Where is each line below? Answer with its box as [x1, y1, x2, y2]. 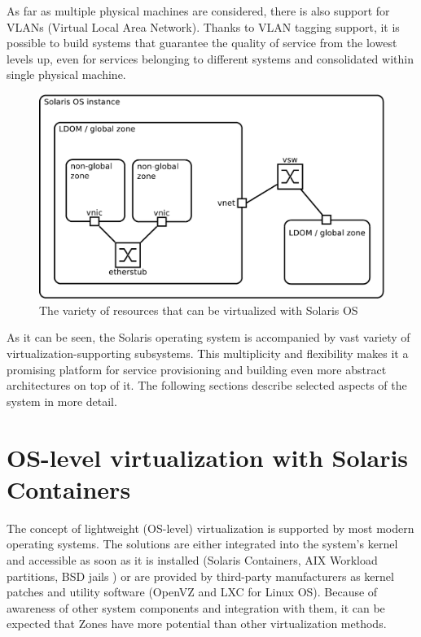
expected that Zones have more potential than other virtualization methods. [7, 615, 387, 632]
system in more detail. [7, 392, 117, 409]
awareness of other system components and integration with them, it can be [7, 599, 385, 616]
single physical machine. [7, 66, 126, 83]
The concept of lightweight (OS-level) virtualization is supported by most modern [7, 519, 414, 536]
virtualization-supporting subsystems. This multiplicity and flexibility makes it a [7, 345, 409, 362]
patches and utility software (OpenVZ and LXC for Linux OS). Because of [7, 583, 378, 600]
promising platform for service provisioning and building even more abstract [7, 360, 387, 377]
